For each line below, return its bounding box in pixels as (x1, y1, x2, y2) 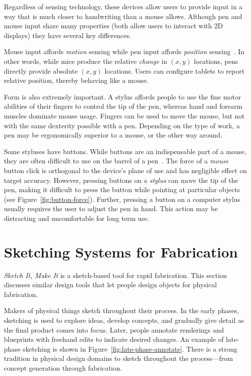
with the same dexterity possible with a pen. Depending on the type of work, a (4, 120, 240, 130)
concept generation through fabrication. (4, 362, 122, 373)
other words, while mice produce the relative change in (4, 56, 167, 66)
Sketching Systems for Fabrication (4, 241, 238, 261)
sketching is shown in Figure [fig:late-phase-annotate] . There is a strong (22, 343, 237, 354)
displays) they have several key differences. (4, 30, 131, 40)
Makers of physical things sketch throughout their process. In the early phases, (4, 305, 239, 316)
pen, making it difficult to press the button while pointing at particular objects (4, 184, 240, 195)
